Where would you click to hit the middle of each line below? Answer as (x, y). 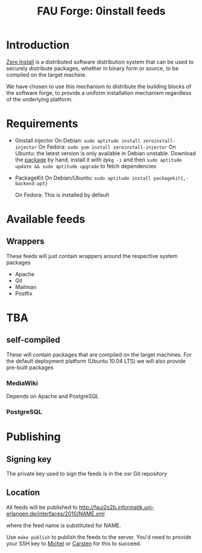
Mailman (26, 287)
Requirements (42, 124)
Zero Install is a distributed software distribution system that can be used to (100, 62)
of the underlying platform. (39, 99)
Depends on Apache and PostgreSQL (53, 396)
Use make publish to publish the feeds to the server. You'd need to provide (99, 537)
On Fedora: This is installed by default (62, 195)
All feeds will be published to (42, 507)
